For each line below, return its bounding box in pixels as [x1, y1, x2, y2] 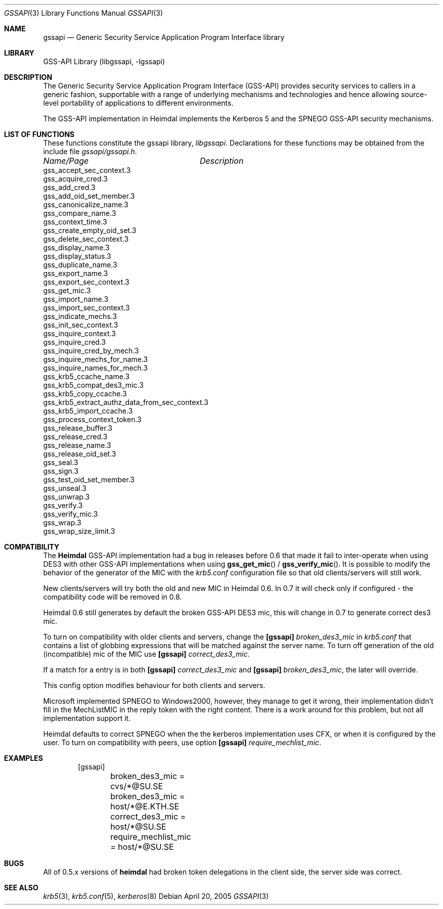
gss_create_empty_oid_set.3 [43, 226, 137, 235]
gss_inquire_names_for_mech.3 [43, 363, 148, 372]
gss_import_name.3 [43, 295, 109, 303]
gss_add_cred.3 [43, 183, 96, 192]
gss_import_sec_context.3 [43, 303, 130, 312]
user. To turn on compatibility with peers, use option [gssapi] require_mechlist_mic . [43, 738, 322, 747]
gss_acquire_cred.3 [43, 174, 108, 183]
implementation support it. [43, 714, 131, 722]
